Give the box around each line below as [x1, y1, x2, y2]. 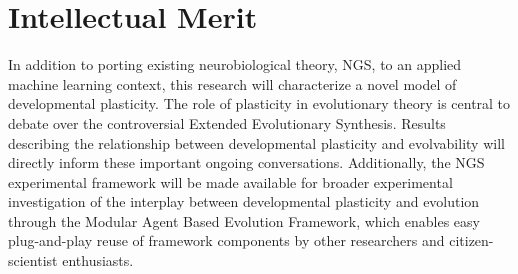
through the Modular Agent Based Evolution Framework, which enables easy [8, 210, 480, 231]
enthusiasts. [62, 250, 134, 271]
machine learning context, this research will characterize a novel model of [8, 73, 457, 94]
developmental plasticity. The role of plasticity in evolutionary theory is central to [8, 93, 511, 114]
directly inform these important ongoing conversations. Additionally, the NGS [8, 152, 485, 173]
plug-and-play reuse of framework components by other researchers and [8, 230, 445, 251]
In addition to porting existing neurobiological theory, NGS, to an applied [8, 54, 462, 75]
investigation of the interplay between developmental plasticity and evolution [8, 191, 480, 212]
